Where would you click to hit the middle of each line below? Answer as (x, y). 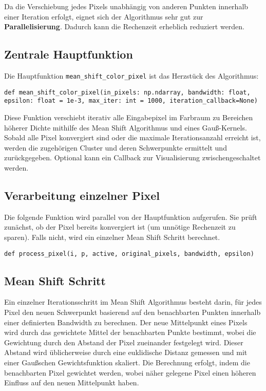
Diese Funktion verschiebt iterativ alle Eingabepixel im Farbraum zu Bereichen (129, 117)
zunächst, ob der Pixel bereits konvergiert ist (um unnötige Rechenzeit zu (120, 227)
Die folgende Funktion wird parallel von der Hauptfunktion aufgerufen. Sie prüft (131, 217)
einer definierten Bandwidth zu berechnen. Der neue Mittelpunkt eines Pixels (126, 322)
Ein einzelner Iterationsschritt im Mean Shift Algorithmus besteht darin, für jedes (133, 302)
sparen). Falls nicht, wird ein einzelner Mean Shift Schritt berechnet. (112, 237)
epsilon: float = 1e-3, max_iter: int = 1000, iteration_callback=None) (131, 101)
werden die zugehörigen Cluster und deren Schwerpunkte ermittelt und (116, 147)
